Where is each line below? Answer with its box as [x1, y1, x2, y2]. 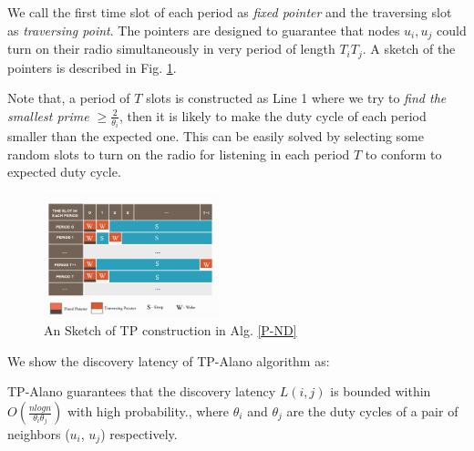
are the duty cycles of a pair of [286, 402, 459, 420]
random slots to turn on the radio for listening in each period [7, 144, 350, 163]
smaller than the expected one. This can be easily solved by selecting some [7, 127, 424, 146]
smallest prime [7, 106, 89, 125]
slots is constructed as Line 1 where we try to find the [146, 88, 447, 108]
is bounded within [330, 382, 431, 401]
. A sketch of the [362, 39, 456, 58]
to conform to [365, 144, 442, 163]
